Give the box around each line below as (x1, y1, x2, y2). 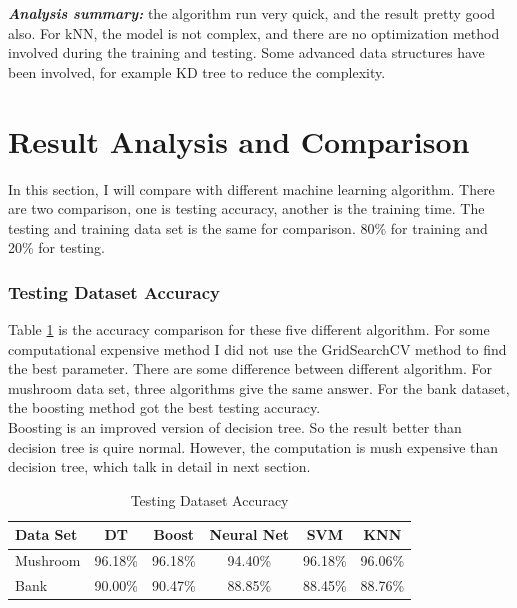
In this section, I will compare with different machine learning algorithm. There (8, 178, 495, 199)
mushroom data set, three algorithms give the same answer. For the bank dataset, (8, 377, 510, 398)
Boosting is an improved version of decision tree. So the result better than (8, 417, 462, 438)
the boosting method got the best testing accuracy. (8, 397, 321, 418)
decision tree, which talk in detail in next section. (8, 456, 311, 477)
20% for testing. (8, 237, 105, 258)
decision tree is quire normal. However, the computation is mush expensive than (8, 436, 499, 457)
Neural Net (209, 524, 290, 545)
